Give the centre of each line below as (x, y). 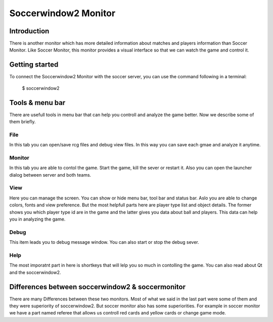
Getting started (34, 65)
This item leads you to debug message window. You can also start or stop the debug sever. (104, 242)
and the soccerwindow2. (35, 272)
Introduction (29, 31)
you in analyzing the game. (37, 219)
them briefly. (22, 122)
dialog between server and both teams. (50, 175)
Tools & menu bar (37, 103)
